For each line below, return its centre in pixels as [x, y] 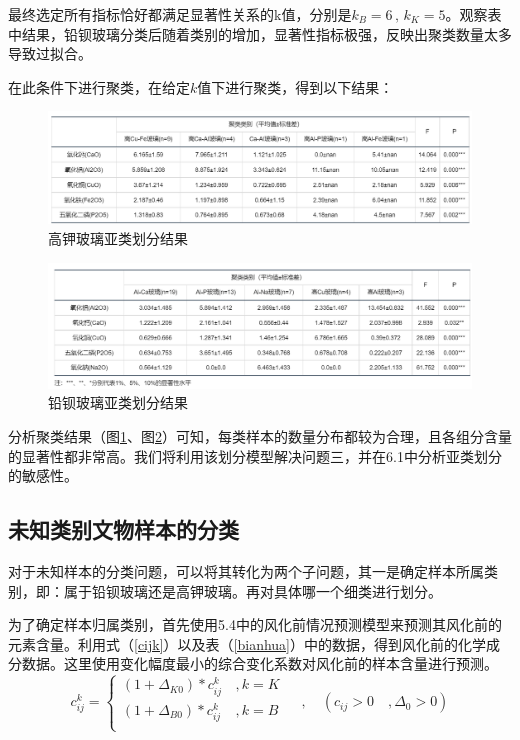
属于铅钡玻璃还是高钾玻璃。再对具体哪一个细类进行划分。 [252, 590]
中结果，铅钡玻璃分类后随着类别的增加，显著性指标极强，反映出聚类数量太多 [260, 33]
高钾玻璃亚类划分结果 [118, 238]
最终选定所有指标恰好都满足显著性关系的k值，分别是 [180, 14]
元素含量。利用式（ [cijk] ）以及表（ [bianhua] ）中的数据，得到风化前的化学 [247, 643]
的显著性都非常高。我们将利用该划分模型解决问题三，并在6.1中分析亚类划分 [255, 455]
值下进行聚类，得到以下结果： [295, 86]
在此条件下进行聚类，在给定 [99, 86]
